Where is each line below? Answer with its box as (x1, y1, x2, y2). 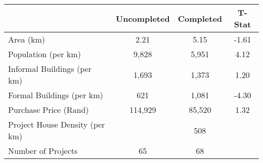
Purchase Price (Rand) (8, 104, 89, 115)
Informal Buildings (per (8, 63, 92, 74)
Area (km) (8, 33, 45, 45)
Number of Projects (8, 145, 78, 156)
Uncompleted (116, 12, 170, 24)
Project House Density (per (8, 118, 105, 130)
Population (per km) (8, 48, 81, 60)
